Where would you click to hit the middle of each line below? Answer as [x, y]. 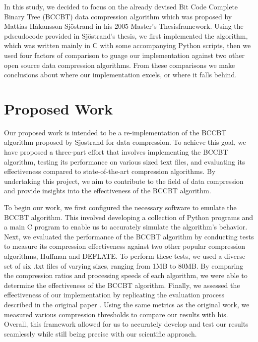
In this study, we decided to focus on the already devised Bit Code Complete [121, 6]
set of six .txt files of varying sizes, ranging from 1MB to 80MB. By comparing [124, 265]
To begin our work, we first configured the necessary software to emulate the [120, 207]
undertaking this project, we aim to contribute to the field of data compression [124, 181]
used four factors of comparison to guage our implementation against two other [125, 55]
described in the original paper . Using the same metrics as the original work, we [127, 304]
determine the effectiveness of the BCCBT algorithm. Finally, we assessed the [122, 285]
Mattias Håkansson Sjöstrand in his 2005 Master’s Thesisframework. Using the [124, 26]
